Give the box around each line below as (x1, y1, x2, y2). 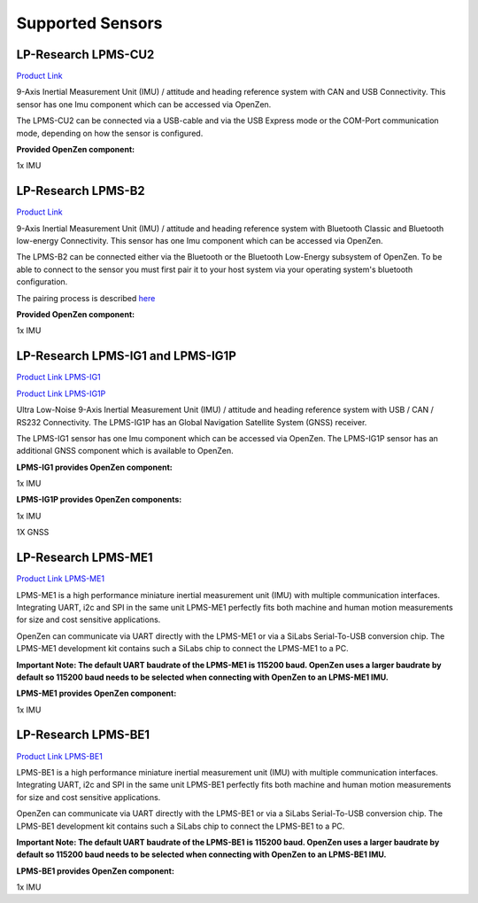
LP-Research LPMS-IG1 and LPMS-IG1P (16, 348, 236, 363)
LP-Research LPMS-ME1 (16, 550, 154, 565)
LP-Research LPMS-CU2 (16, 47, 155, 62)
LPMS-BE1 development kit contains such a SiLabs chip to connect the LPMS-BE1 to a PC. (16, 821, 345, 831)
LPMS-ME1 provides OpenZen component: (16, 688, 177, 699)
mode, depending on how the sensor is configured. (16, 128, 204, 138)
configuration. (16, 276, 68, 287)
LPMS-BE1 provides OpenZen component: (16, 865, 174, 876)
